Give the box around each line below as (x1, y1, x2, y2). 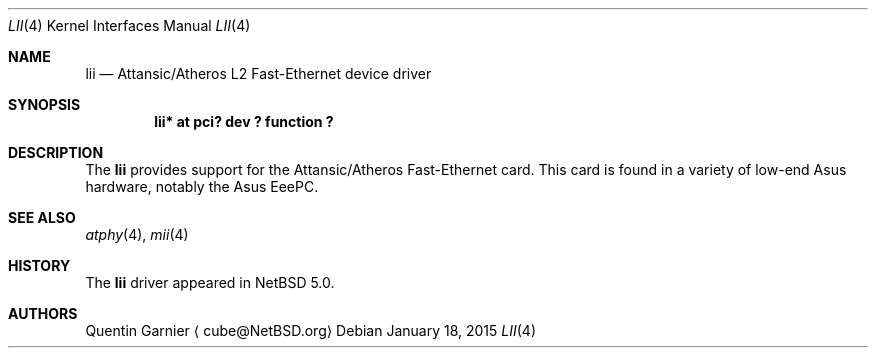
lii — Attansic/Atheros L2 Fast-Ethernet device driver (85, 65, 432, 82)
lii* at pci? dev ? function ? (154, 113, 334, 130)
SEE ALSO (8, 209, 76, 226)
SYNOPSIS (8, 96, 81, 113)
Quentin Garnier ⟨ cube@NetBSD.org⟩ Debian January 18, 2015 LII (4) (85, 322, 536, 339)
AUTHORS (8, 305, 78, 322)
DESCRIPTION (8, 144, 104, 161)
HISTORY (8, 257, 71, 274)
